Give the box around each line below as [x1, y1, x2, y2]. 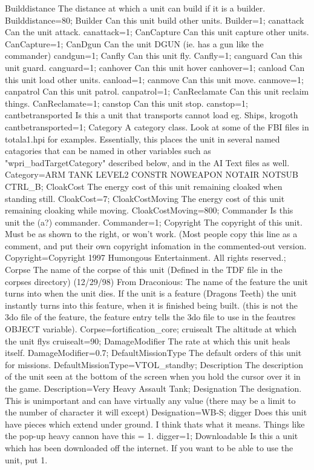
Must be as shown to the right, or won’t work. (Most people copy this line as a [5, 227, 298, 240]
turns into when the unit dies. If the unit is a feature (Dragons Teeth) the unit [5, 287, 297, 300]
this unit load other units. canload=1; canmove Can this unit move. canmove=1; [5, 73, 304, 86]
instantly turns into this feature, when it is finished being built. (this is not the [5, 298, 298, 311]
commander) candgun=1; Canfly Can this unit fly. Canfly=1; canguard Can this [5, 49, 303, 62]
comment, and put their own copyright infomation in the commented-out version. [5, 239, 307, 252]
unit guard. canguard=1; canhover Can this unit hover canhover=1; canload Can [5, 61, 305, 73]
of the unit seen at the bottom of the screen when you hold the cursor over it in [5, 370, 301, 383]
